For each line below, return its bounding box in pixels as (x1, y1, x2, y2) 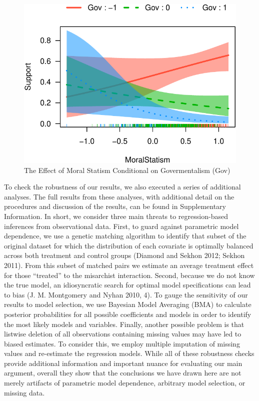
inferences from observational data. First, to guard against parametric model (4, 220, 239, 231)
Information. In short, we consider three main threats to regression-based (4, 210, 228, 221)
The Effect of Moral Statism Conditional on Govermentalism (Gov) (24, 164, 230, 175)
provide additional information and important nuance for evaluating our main (4, 357, 242, 368)
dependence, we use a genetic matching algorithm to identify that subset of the (4, 230, 246, 241)
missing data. (4, 387, 45, 397)
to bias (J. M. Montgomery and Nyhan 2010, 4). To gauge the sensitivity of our (4, 289, 248, 299)
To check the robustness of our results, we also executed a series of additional (4, 181, 241, 192)
